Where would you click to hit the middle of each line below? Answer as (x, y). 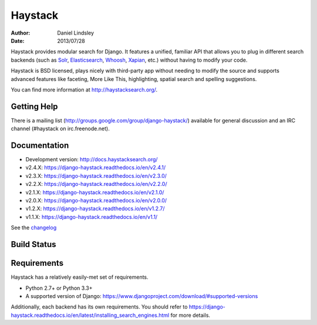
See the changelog (34, 228)
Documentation (40, 145)
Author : (21, 33)
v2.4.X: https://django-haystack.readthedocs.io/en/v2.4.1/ (96, 168)
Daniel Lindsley (75, 33)
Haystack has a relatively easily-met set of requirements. (80, 277)
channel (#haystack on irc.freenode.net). (60, 128)
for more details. (190, 315)
